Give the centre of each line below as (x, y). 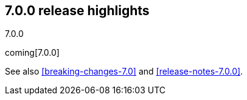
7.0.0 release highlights (77, 11)
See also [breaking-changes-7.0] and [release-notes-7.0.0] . (124, 72)
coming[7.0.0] (32, 53)
